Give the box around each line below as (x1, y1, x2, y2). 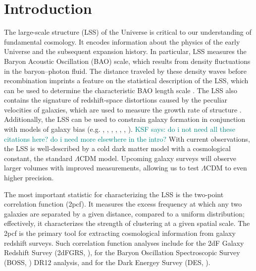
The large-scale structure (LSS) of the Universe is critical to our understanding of (4, 27, 252, 37)
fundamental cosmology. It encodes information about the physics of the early (4, 36, 240, 47)
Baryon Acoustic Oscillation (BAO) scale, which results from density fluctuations (4, 55, 251, 66)
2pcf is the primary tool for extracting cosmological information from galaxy (4, 228, 236, 238)
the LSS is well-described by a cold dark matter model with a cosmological (4, 143, 231, 154)
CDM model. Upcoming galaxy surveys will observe (79, 153, 236, 163)
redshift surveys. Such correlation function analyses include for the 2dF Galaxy (4, 237, 244, 248)
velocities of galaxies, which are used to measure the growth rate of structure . (4, 104, 242, 114)
